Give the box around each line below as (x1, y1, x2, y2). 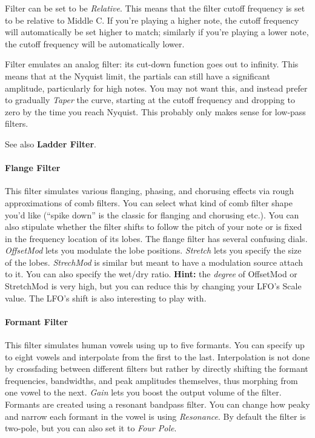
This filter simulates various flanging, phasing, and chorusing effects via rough (5, 184, 294, 197)
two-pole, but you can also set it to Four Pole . (5, 422, 177, 434)
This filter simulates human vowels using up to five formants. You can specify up (5, 339, 305, 351)
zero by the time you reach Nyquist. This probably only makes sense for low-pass (5, 105, 306, 118)
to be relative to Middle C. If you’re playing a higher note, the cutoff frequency (5, 13, 299, 26)
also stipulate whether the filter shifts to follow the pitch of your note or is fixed (5, 220, 302, 233)
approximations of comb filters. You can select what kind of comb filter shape (5, 196, 293, 209)
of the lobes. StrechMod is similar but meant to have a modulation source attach (5, 255, 303, 268)
